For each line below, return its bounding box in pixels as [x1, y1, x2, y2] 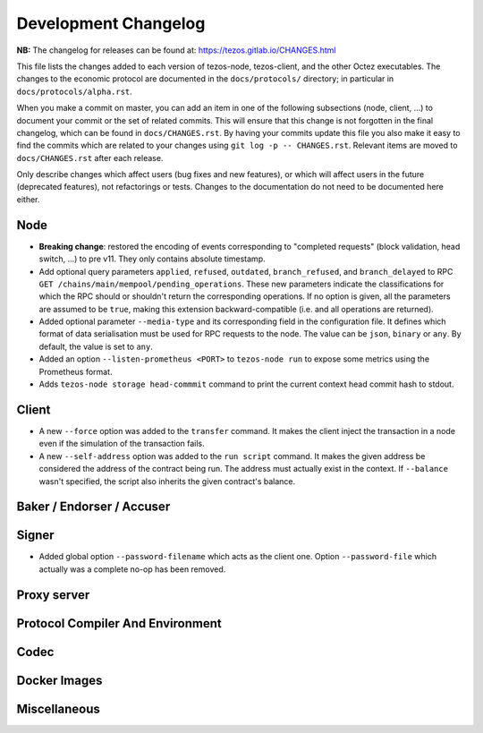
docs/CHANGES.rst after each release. [16, 152, 164, 163]
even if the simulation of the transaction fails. [38, 439, 205, 449]
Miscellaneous [16, 701, 100, 716]
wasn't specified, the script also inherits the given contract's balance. [38, 475, 296, 487]
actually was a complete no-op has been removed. [38, 564, 226, 575]
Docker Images [16, 672, 103, 688]
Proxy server [16, 587, 90, 602]
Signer [16, 528, 55, 543]
